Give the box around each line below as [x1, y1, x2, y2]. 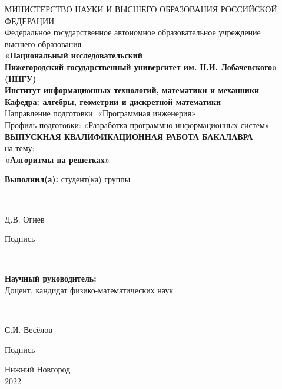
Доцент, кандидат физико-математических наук [5, 283, 174, 296]
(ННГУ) [5, 72, 37, 84]
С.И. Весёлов [5, 323, 52, 336]
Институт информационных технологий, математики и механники [5, 84, 260, 96]
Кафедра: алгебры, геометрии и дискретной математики [5, 95, 221, 107]
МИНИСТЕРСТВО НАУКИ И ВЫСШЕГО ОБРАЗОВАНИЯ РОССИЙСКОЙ [5, 3, 277, 15]
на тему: [5, 142, 35, 154]
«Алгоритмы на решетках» [5, 153, 110, 165]
